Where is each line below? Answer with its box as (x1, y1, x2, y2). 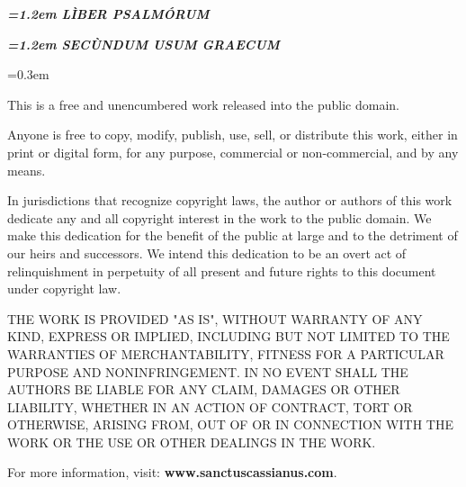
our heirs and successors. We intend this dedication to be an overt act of (7, 243, 407, 262)
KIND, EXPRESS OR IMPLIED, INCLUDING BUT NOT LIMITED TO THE (7, 327, 450, 346)
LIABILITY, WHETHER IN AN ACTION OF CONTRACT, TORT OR (7, 397, 413, 416)
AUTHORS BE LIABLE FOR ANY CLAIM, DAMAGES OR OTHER (7, 380, 400, 399)
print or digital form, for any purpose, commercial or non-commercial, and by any (7, 142, 459, 161)
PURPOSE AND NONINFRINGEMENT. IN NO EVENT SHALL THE (7, 362, 408, 381)
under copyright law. (7, 279, 121, 298)
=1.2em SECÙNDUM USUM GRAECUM (7, 34, 280, 53)
